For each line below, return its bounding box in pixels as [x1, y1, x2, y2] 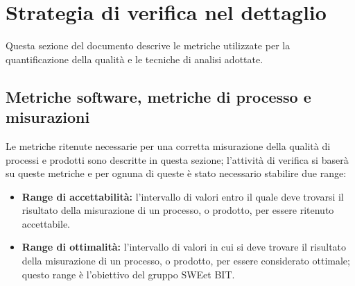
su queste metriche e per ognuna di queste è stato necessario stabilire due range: [6, 166, 347, 180]
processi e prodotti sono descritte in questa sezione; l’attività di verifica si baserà [6, 152, 349, 167]
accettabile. [21, 216, 71, 230]
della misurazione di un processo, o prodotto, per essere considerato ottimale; [21, 253, 350, 268]
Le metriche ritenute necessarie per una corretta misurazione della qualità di [6, 138, 331, 153]
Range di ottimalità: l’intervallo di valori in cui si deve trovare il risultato [21, 239, 347, 254]
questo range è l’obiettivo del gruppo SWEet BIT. [21, 267, 235, 281]
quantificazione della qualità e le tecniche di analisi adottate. [6, 51, 263, 66]
